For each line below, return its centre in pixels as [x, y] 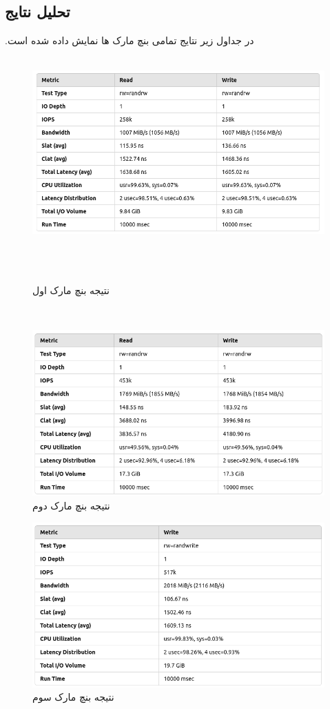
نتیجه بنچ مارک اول [71, 290]
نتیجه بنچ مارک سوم [73, 697]
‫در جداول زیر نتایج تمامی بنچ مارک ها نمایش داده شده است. [130, 40]
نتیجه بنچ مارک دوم [71, 506]
